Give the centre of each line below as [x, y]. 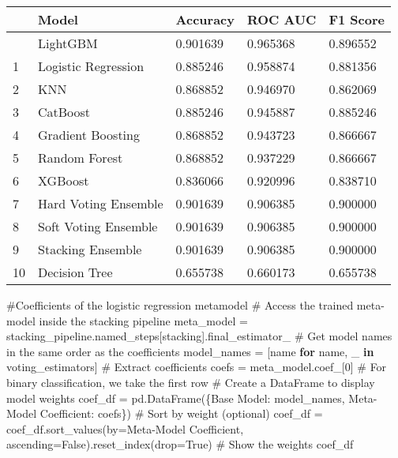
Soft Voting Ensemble [98, 226]
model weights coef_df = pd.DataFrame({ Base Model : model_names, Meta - [192, 398]
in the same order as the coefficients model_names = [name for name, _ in [190, 351]
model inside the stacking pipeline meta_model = [127, 320]
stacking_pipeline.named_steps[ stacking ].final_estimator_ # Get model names [199, 336]
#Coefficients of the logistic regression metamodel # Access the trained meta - [195, 305]
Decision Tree [75, 272]
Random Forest [81, 158]
